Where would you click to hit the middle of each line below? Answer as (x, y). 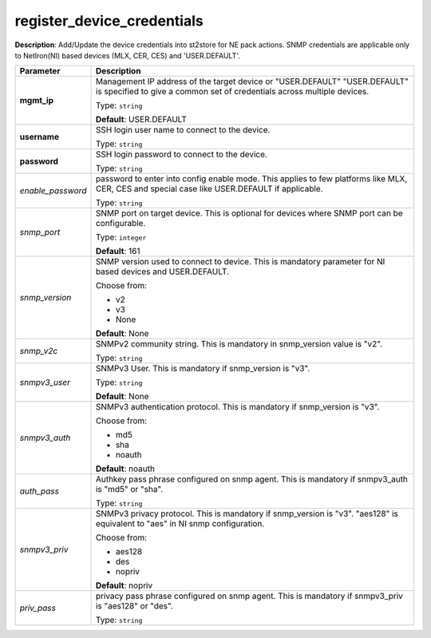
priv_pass (38, 608)
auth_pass (40, 491)
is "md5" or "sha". (129, 489)
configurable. (121, 224)
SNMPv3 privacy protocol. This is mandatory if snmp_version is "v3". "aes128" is (247, 513)
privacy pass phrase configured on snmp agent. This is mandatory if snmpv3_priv (249, 596)
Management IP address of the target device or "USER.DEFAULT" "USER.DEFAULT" (252, 81)
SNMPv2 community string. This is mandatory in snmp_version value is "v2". (239, 344)
